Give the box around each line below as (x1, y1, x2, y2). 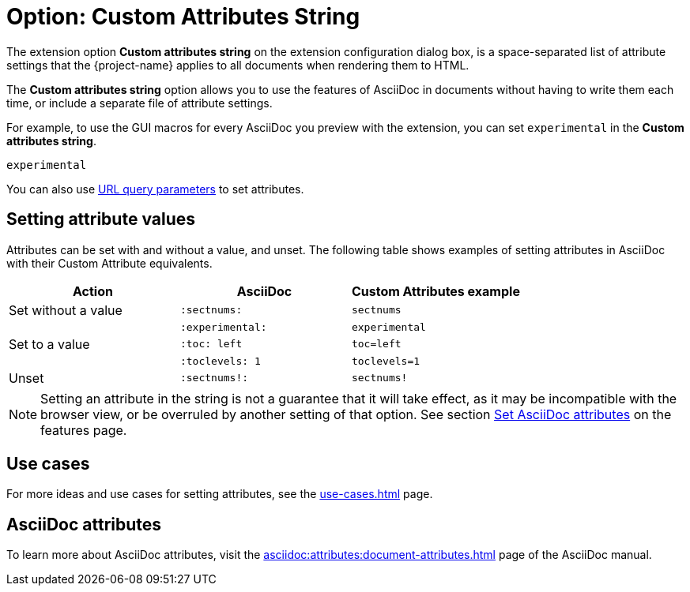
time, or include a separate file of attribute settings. (6, 96, 273, 110)
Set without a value (9, 302, 123, 318)
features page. (40, 422, 127, 438)
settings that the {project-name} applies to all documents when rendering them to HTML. (6, 58, 469, 72)
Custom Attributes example (351, 283, 520, 299)
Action (73, 283, 113, 299)
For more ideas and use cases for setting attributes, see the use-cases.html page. (6, 487, 433, 501)
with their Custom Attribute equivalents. (6, 256, 213, 270)
